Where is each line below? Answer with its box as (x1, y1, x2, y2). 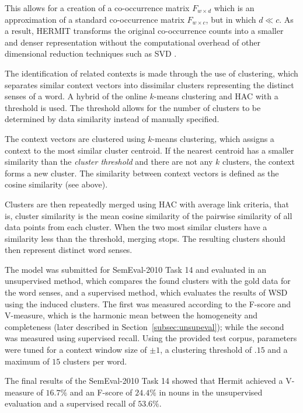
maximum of (5, 355, 50, 367)
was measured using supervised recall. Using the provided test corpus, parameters (5, 332, 297, 344)
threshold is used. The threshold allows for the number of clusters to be (5, 101, 261, 113)
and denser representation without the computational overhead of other (5, 36, 260, 48)
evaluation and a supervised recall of (5, 397, 135, 409)
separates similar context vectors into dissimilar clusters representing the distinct (5, 78, 294, 91)
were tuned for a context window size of (5, 343, 147, 356)
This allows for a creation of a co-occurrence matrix (5, 2, 190, 13)
